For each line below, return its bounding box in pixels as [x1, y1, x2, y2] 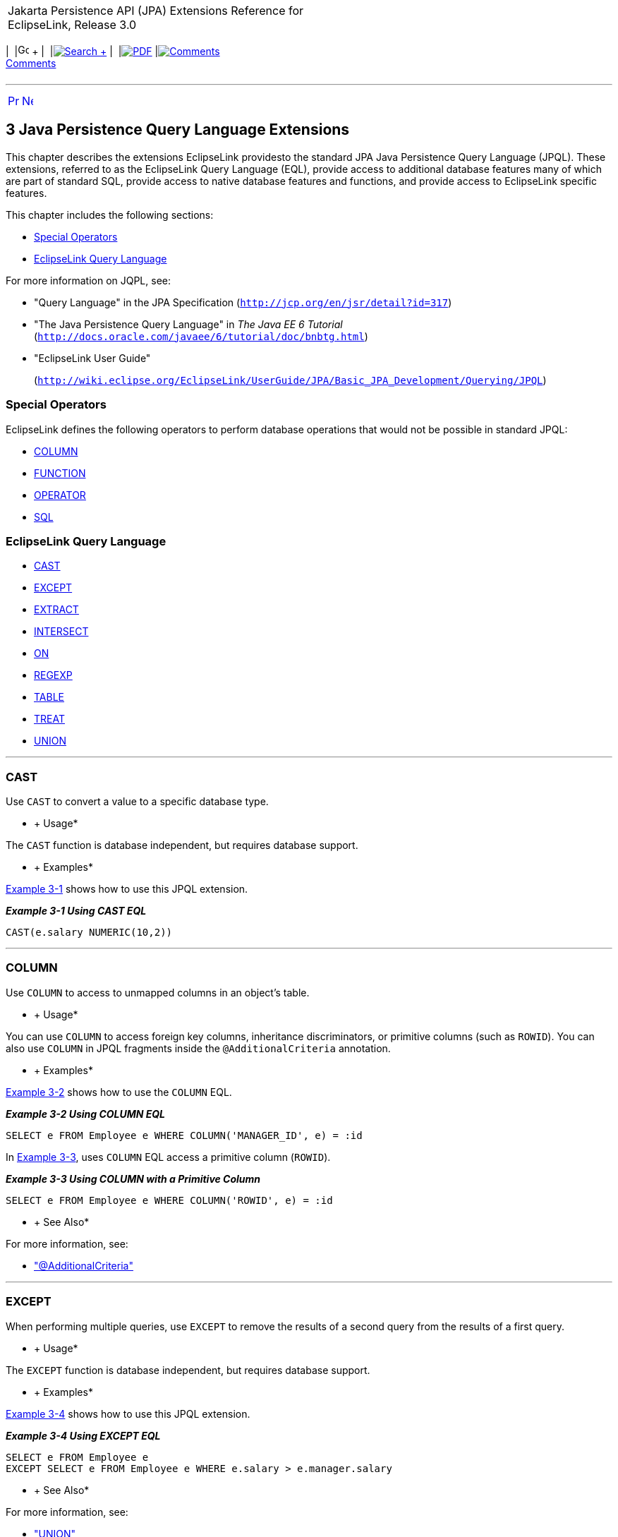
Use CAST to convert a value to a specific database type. [6, 795, 269, 808]
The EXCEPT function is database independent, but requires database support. [6, 1363, 370, 1376]
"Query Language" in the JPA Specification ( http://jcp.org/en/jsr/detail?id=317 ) [34, 296, 452, 308]
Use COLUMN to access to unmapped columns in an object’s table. [6, 986, 310, 999]
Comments [6, 57, 56, 69]
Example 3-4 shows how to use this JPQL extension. [6, 1407, 250, 1420]
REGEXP [34, 669, 73, 682]
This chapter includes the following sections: [6, 208, 214, 221]
